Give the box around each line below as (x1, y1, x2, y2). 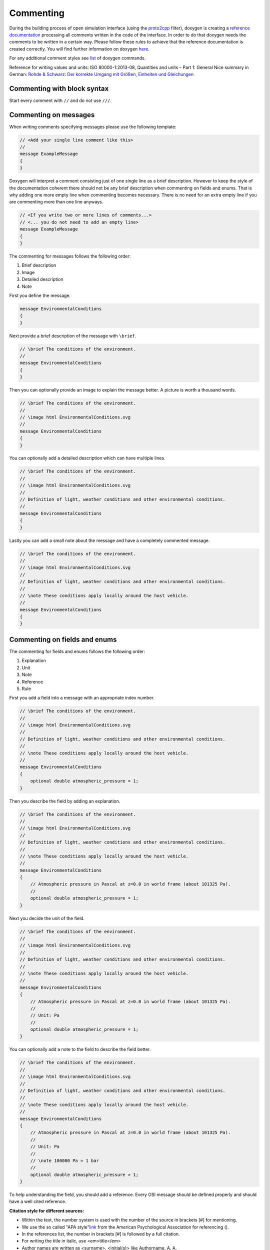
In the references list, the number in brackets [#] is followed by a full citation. (21, 1231, 180, 1237)
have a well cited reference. (9, 1198, 66, 1204)
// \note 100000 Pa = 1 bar (30, 1157, 99, 1163)
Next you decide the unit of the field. (9, 915, 85, 921)
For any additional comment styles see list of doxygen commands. (9, 55, 146, 61)
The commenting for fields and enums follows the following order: (9, 648, 145, 654)
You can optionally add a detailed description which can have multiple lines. (9, 455, 165, 461)
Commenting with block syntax (9, 84, 109, 92)
